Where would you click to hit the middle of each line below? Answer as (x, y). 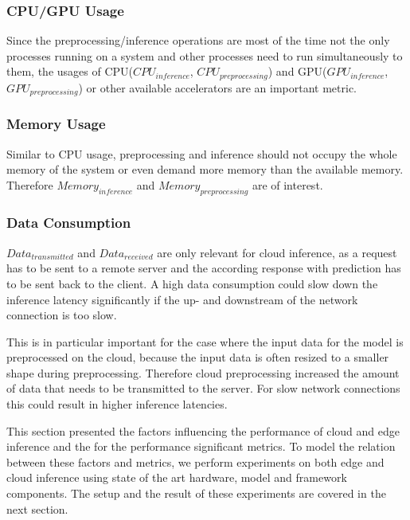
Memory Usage (56, 124)
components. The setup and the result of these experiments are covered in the (196, 493)
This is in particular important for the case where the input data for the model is (205, 341)
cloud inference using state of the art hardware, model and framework (177, 477)
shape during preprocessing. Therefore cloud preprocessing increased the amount (203, 372)
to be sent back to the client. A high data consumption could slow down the (192, 283)
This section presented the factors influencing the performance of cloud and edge (203, 430)
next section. (37, 508)
